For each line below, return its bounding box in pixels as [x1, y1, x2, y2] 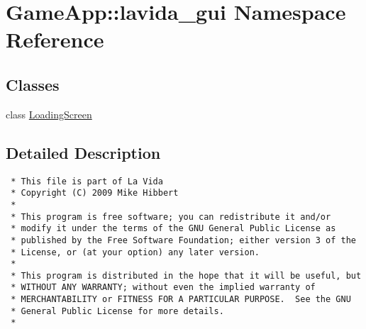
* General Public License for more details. [11, 306, 224, 316]
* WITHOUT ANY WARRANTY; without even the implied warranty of [11, 282, 316, 293]
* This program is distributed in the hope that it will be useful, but [11, 270, 362, 281]
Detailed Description [6, 141, 161, 163]
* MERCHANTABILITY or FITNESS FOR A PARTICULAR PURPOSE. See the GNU [11, 294, 351, 305]
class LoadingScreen [6, 106, 92, 121]
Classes [6, 73, 60, 95]
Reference [6, 25, 104, 54]
